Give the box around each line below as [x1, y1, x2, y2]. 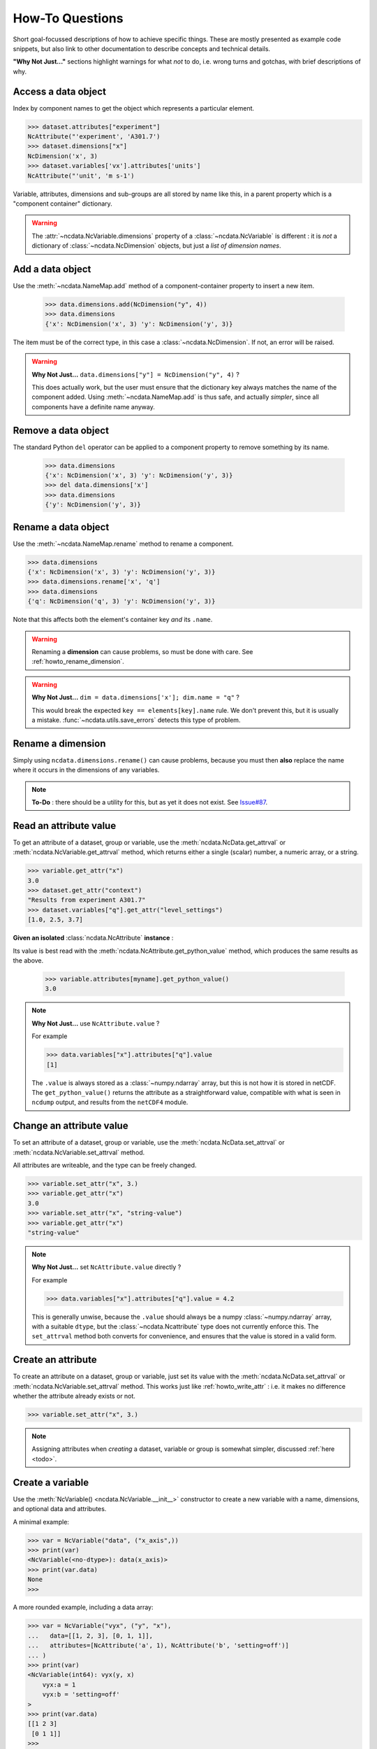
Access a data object [13, 85, 106, 97]
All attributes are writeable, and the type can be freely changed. [13, 1161, 197, 1169]
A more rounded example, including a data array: [13, 1603, 154, 1612]
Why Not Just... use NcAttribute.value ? [31, 1019, 160, 1028]
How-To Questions [13, 10, 124, 26]
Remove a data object [13, 424, 110, 437]
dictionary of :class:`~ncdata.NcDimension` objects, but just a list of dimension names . [31, 241, 281, 250]
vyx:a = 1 [42, 1680, 76, 1689]
